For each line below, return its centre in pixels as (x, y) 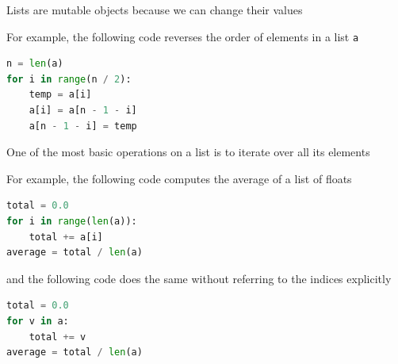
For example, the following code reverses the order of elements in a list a (183, 36)
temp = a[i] (60, 95)
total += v (57, 337)
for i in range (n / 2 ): (69, 79)
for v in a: (38, 321)
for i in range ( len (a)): (72, 221)
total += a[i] (66, 237)
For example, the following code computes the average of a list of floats (179, 178)
